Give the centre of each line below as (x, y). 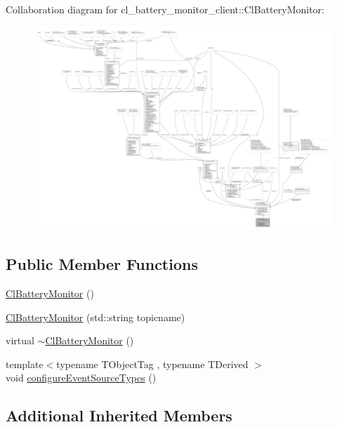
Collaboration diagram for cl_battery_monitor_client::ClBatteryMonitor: (165, 9)
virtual (20, 340)
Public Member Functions (102, 264)
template (25, 364)
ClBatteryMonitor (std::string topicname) (95, 317)
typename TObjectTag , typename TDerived (152, 364)
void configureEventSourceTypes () (81, 378)
